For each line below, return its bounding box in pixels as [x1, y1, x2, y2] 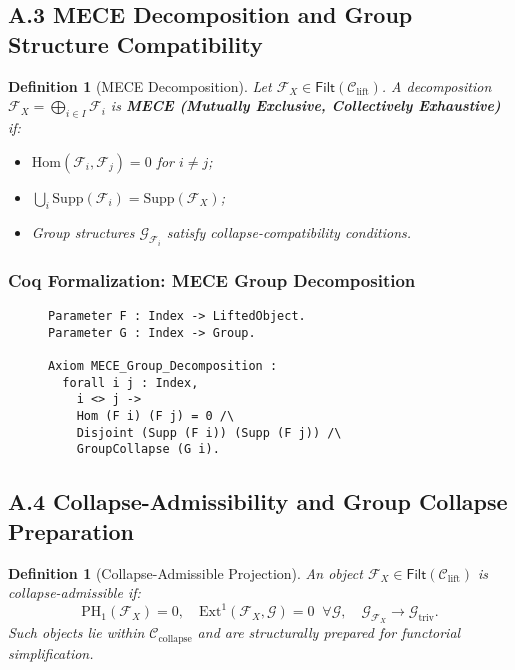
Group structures [31, 222, 135, 243]
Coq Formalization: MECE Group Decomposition [8, 267, 416, 292]
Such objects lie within [8, 622, 145, 643]
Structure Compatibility [8, 28, 263, 59]
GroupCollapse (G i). [76, 442, 220, 457]
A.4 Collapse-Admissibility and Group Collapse [8, 486, 508, 517]
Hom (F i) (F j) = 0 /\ [76, 408, 235, 423]
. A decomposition [381, 75, 492, 96]
